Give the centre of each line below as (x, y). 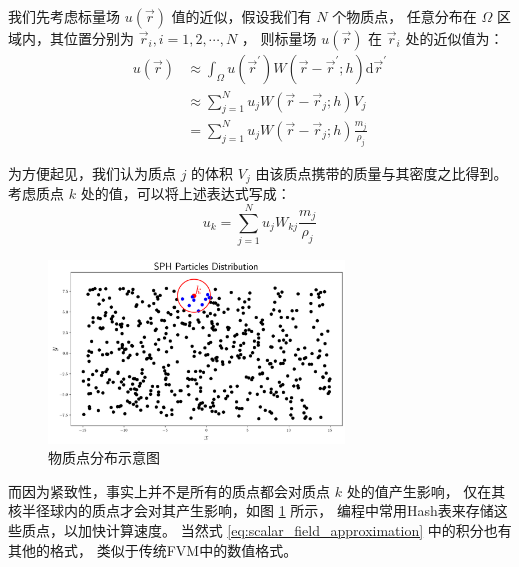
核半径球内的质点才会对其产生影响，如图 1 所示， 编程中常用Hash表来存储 (251, 510)
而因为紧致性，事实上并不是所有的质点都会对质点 (169, 490)
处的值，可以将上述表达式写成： (185, 193)
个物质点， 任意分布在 (404, 16)
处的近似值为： (454, 38)
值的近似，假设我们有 (241, 16)
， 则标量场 (279, 38)
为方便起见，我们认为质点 (92, 172)
